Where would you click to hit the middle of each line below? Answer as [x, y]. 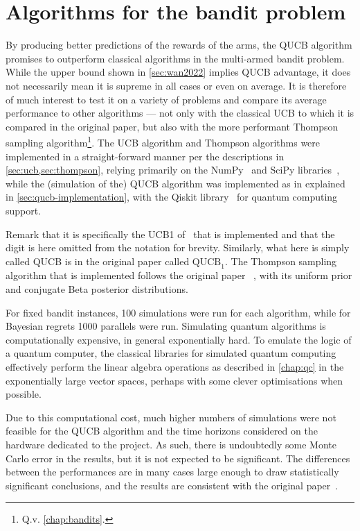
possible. [24, 394]
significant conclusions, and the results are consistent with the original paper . [172, 485]
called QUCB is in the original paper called [98, 261]
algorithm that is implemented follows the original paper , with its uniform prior [179, 275]
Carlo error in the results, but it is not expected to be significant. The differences [178, 458]
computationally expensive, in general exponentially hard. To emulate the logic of [179, 339]
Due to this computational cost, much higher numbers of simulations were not [171, 417]
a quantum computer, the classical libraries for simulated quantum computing [171, 353]
